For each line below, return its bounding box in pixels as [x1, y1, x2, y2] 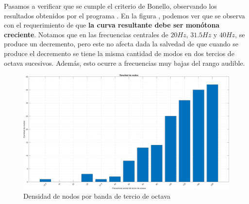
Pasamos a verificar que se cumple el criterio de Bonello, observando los [4, 1, 217, 11]
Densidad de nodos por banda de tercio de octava [23, 190, 170, 201]
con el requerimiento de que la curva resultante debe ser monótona [4, 20, 220, 30]
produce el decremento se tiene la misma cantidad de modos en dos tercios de [4, 48, 234, 58]
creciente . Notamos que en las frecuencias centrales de [4, 29, 168, 39]
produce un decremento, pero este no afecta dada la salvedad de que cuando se [4, 39, 238, 49]
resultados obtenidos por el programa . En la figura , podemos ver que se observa [4, 10, 245, 20]
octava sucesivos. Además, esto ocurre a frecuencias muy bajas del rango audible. [4, 58, 245, 68]
